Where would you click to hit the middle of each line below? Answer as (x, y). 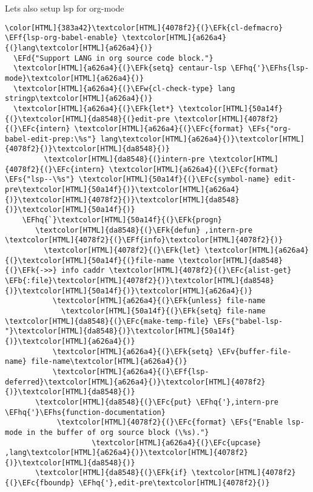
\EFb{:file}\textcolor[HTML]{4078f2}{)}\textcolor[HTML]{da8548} (140, 281)
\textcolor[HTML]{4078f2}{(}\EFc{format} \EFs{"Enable (170, 422)
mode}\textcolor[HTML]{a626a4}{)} (75, 78)
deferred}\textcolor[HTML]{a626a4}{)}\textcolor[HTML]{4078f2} (135, 382)
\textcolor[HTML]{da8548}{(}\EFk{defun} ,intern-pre (144, 230)
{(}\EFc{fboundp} (40, 483)
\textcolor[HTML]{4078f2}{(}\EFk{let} (122, 251)
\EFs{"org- (270, 129)
